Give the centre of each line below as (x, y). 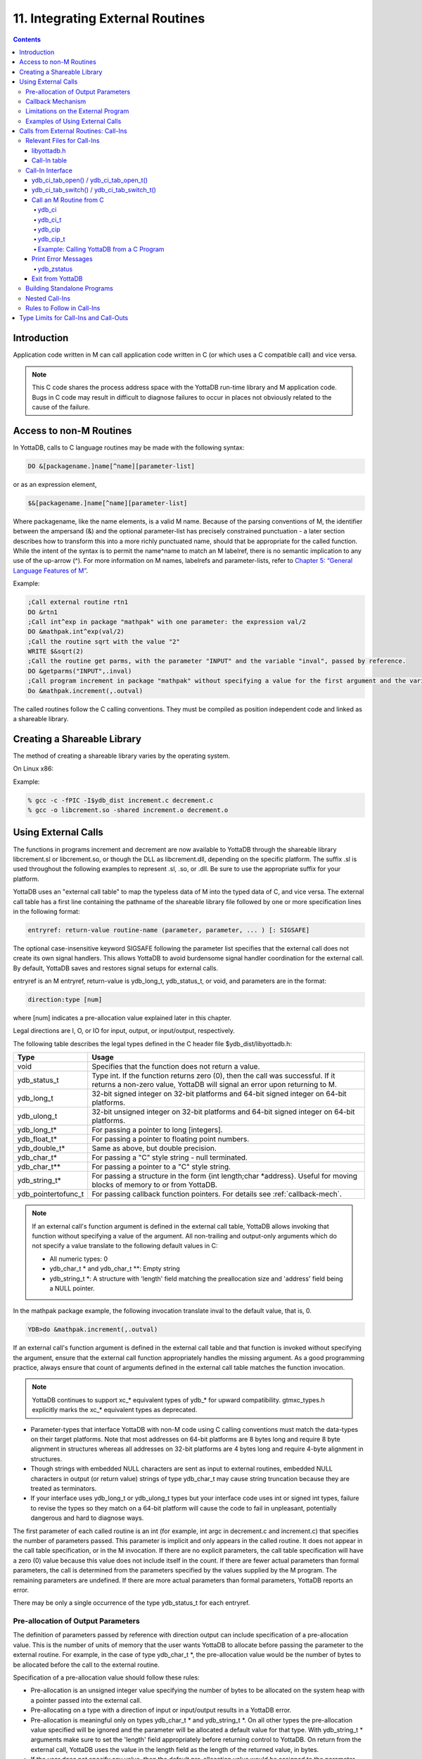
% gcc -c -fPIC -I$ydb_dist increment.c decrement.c (121, 800)
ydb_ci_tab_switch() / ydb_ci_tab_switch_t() (94, 190)
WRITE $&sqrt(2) (56, 652)
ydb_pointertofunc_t (51, 1194)
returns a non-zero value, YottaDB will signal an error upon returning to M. (215, 1085)
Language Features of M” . (50, 571)
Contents (27, 39)
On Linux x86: (33, 769)
